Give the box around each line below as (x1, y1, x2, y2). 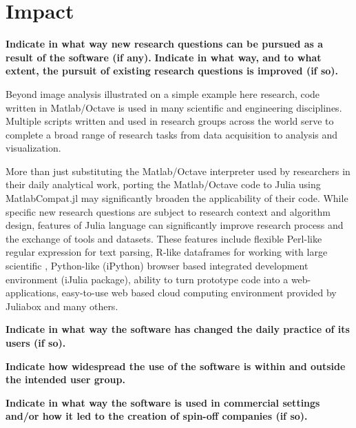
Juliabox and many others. (6, 298, 118, 313)
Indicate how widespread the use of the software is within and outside (6, 358, 346, 373)
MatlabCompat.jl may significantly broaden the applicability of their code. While (6, 191, 348, 205)
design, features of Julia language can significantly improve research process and (6, 218, 344, 232)
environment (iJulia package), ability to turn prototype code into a (6, 272, 289, 286)
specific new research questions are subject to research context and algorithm (6, 204, 331, 218)
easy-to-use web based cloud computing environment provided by (61, 285, 337, 300)
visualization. (6, 141, 61, 155)
